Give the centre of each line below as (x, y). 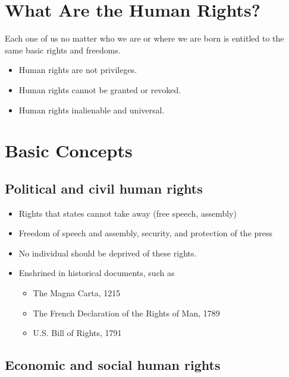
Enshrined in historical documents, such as (97, 273)
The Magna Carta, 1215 (77, 293)
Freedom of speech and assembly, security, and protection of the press (146, 233)
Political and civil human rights (104, 188)
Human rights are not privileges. (78, 70)
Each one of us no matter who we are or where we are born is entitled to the (144, 38)
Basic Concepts (69, 151)
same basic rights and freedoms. (63, 50)
